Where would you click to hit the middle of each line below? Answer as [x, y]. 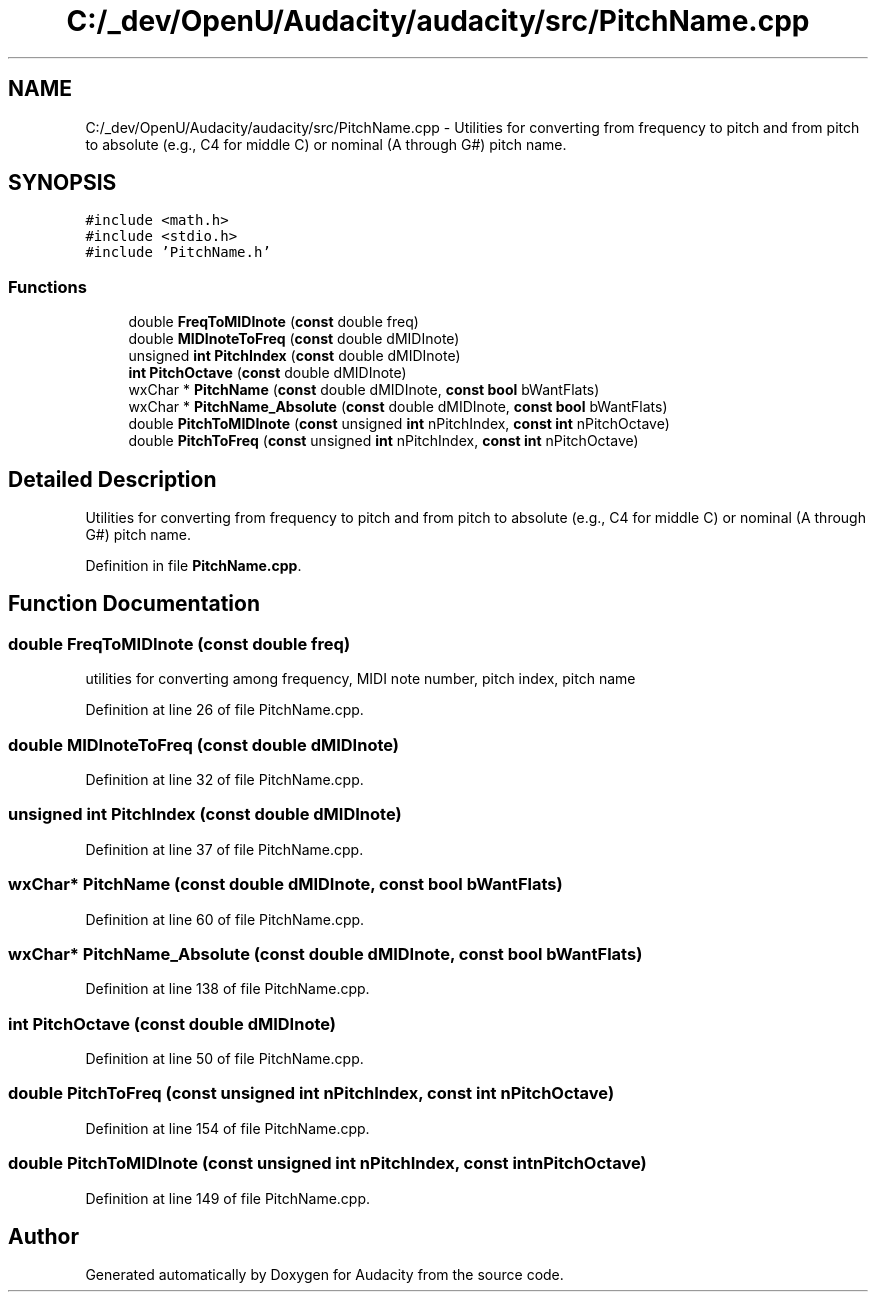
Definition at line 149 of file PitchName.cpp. [228, 1198]
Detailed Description [112, 479]
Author [43, 1236]
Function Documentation [134, 604]
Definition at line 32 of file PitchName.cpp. [224, 779]
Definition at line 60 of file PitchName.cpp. [225, 919]
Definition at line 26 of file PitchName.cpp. [224, 710]
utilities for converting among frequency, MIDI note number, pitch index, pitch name [360, 679]
